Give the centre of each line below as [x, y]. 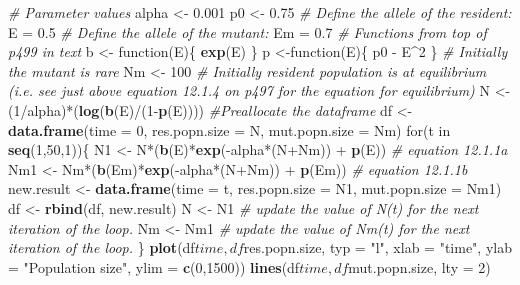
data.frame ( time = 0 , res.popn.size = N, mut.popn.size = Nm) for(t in [229, 129]
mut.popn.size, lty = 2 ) [419, 266]
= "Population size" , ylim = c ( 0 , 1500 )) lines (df [154, 266]
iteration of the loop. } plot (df [101, 247]
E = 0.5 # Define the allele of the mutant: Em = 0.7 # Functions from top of [247, 31]
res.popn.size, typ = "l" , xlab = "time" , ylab [377, 247]
